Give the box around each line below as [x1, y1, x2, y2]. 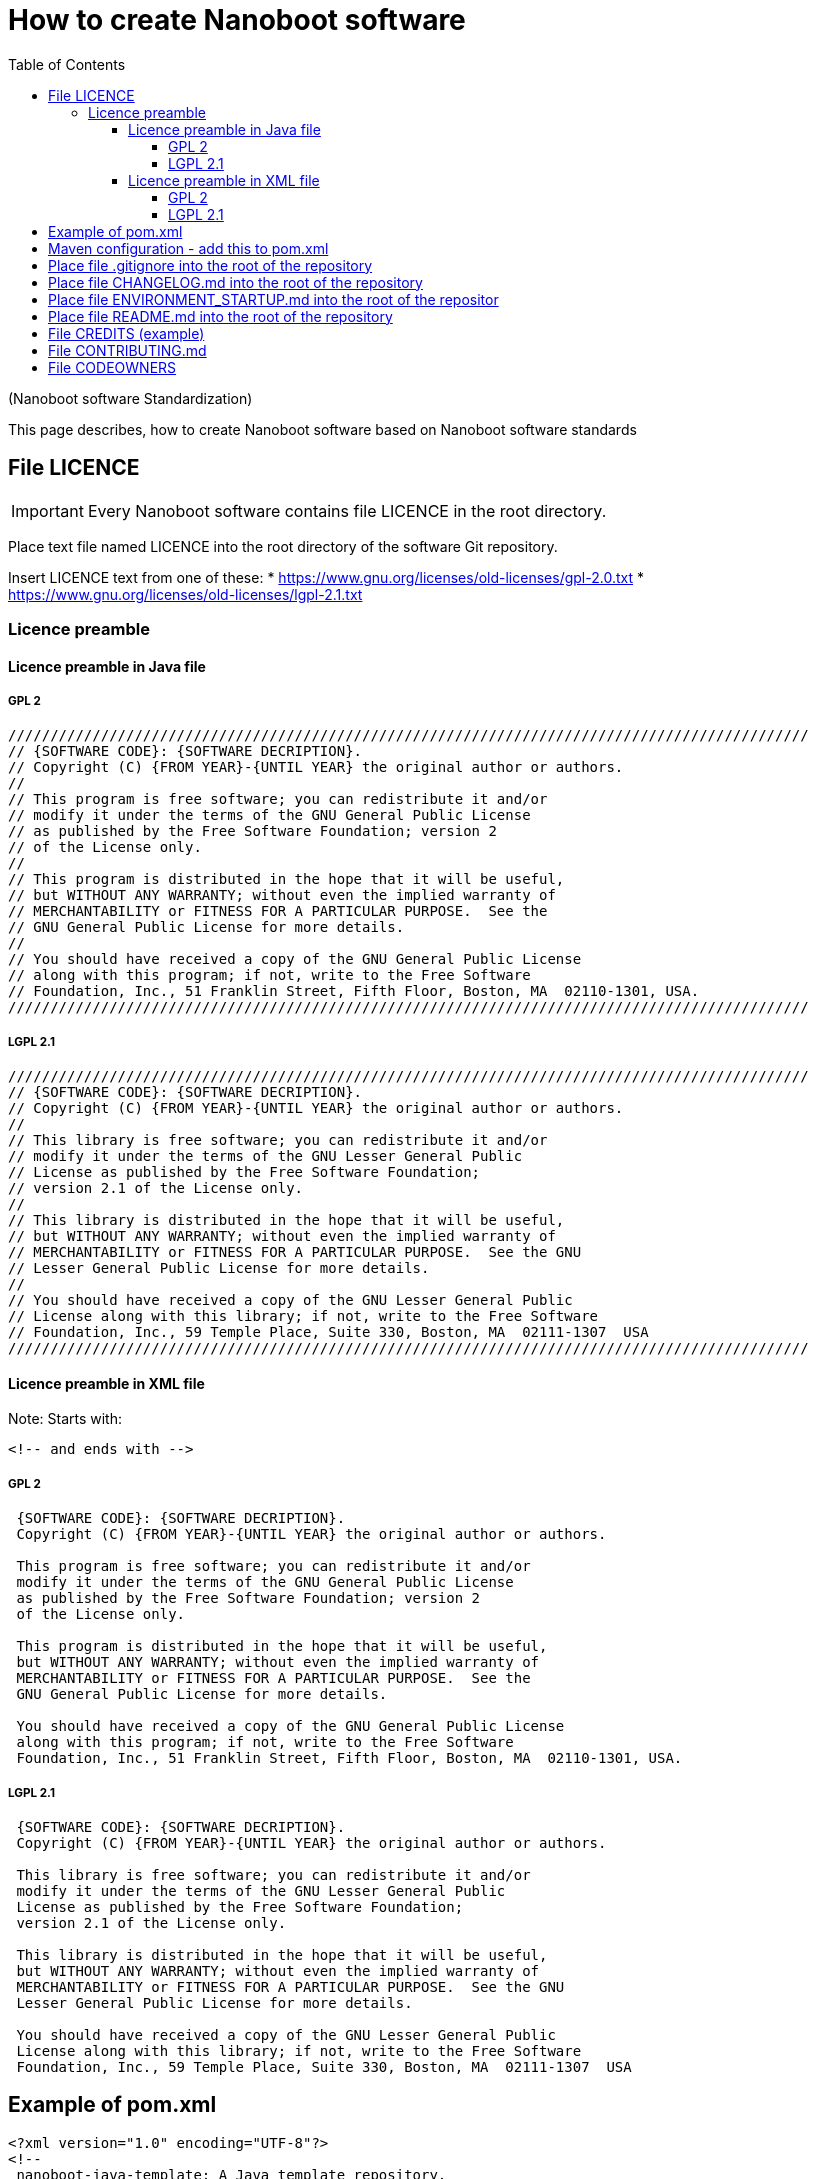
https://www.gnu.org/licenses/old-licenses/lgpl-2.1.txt [8, 585, 363, 603]
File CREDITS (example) [48, 324, 205, 342]
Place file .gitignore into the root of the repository [48, 256, 373, 274]
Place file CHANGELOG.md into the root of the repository [48, 273, 423, 291]
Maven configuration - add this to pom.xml [48, 239, 329, 257]
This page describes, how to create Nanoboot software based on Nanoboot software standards [8, 420, 637, 438]
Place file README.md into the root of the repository [48, 307, 393, 325]
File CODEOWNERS [48, 358, 177, 376]
